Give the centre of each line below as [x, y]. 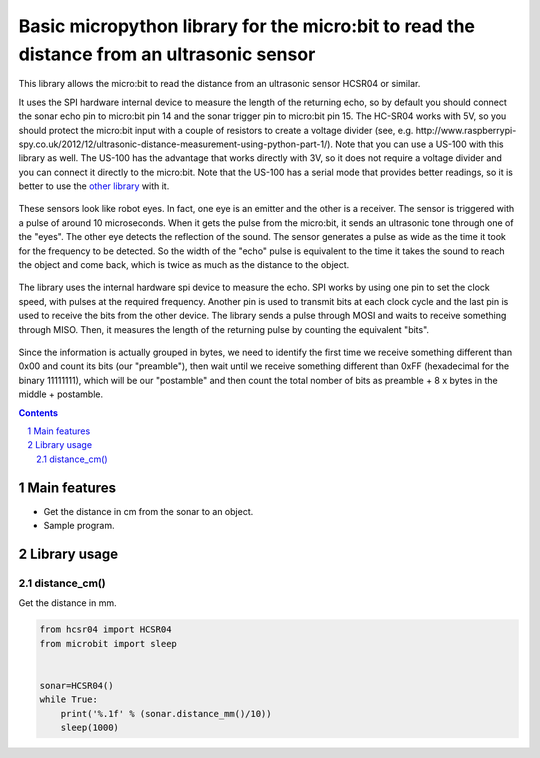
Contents [38, 412]
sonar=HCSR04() [76, 685]
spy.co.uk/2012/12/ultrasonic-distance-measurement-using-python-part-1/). [176, 144]
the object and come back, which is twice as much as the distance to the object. [184, 265]
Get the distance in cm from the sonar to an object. [148, 511]
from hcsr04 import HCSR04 [105, 629]
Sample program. [79, 526]
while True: [69, 699]
